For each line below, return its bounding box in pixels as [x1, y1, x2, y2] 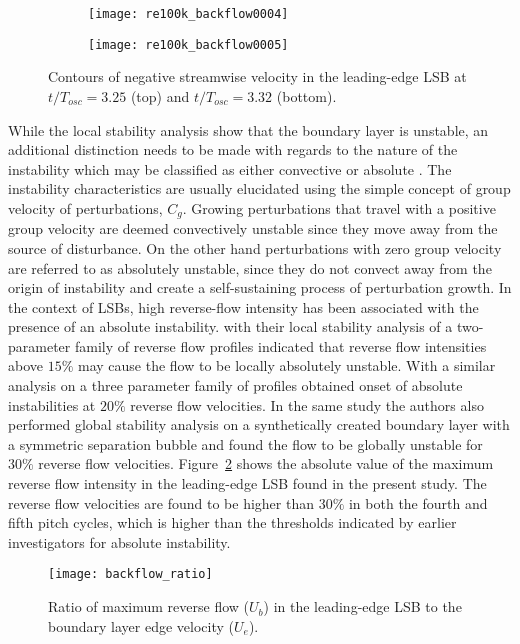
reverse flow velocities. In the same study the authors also [130, 394, 484, 415]
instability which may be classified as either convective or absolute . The [8, 158, 452, 179]
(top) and [130, 85, 190, 106]
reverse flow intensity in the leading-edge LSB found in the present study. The [8, 473, 487, 494]
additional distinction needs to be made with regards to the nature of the [8, 139, 458, 160]
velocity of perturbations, [8, 197, 163, 218]
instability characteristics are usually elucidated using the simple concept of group [8, 178, 511, 199]
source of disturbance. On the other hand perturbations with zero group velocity [8, 237, 502, 258]
